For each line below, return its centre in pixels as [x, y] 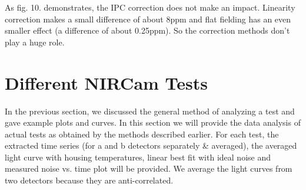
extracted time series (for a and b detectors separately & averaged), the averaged [151, 145]
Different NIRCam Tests [106, 82]
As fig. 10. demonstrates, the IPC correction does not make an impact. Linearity [150, 7]
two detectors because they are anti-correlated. [89, 180]
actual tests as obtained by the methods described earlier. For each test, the [142, 134]
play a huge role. [35, 42]
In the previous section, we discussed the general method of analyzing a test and [150, 111]
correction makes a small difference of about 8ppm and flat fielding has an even [148, 19]
